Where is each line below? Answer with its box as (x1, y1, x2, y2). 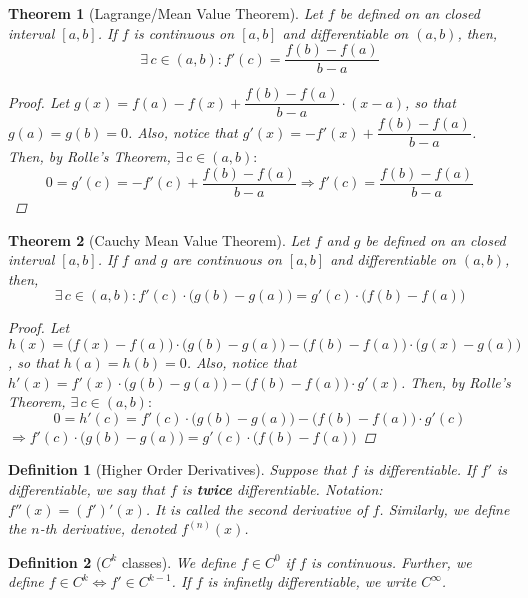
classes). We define (121, 551, 236, 572)
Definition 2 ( (8, 551, 102, 572)
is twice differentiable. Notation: (181, 478, 383, 499)
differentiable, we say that (8, 478, 165, 499)
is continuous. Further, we (311, 551, 472, 572)
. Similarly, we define (379, 498, 510, 519)
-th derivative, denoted (39, 518, 177, 539)
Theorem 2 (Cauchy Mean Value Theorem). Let (8, 229, 310, 250)
